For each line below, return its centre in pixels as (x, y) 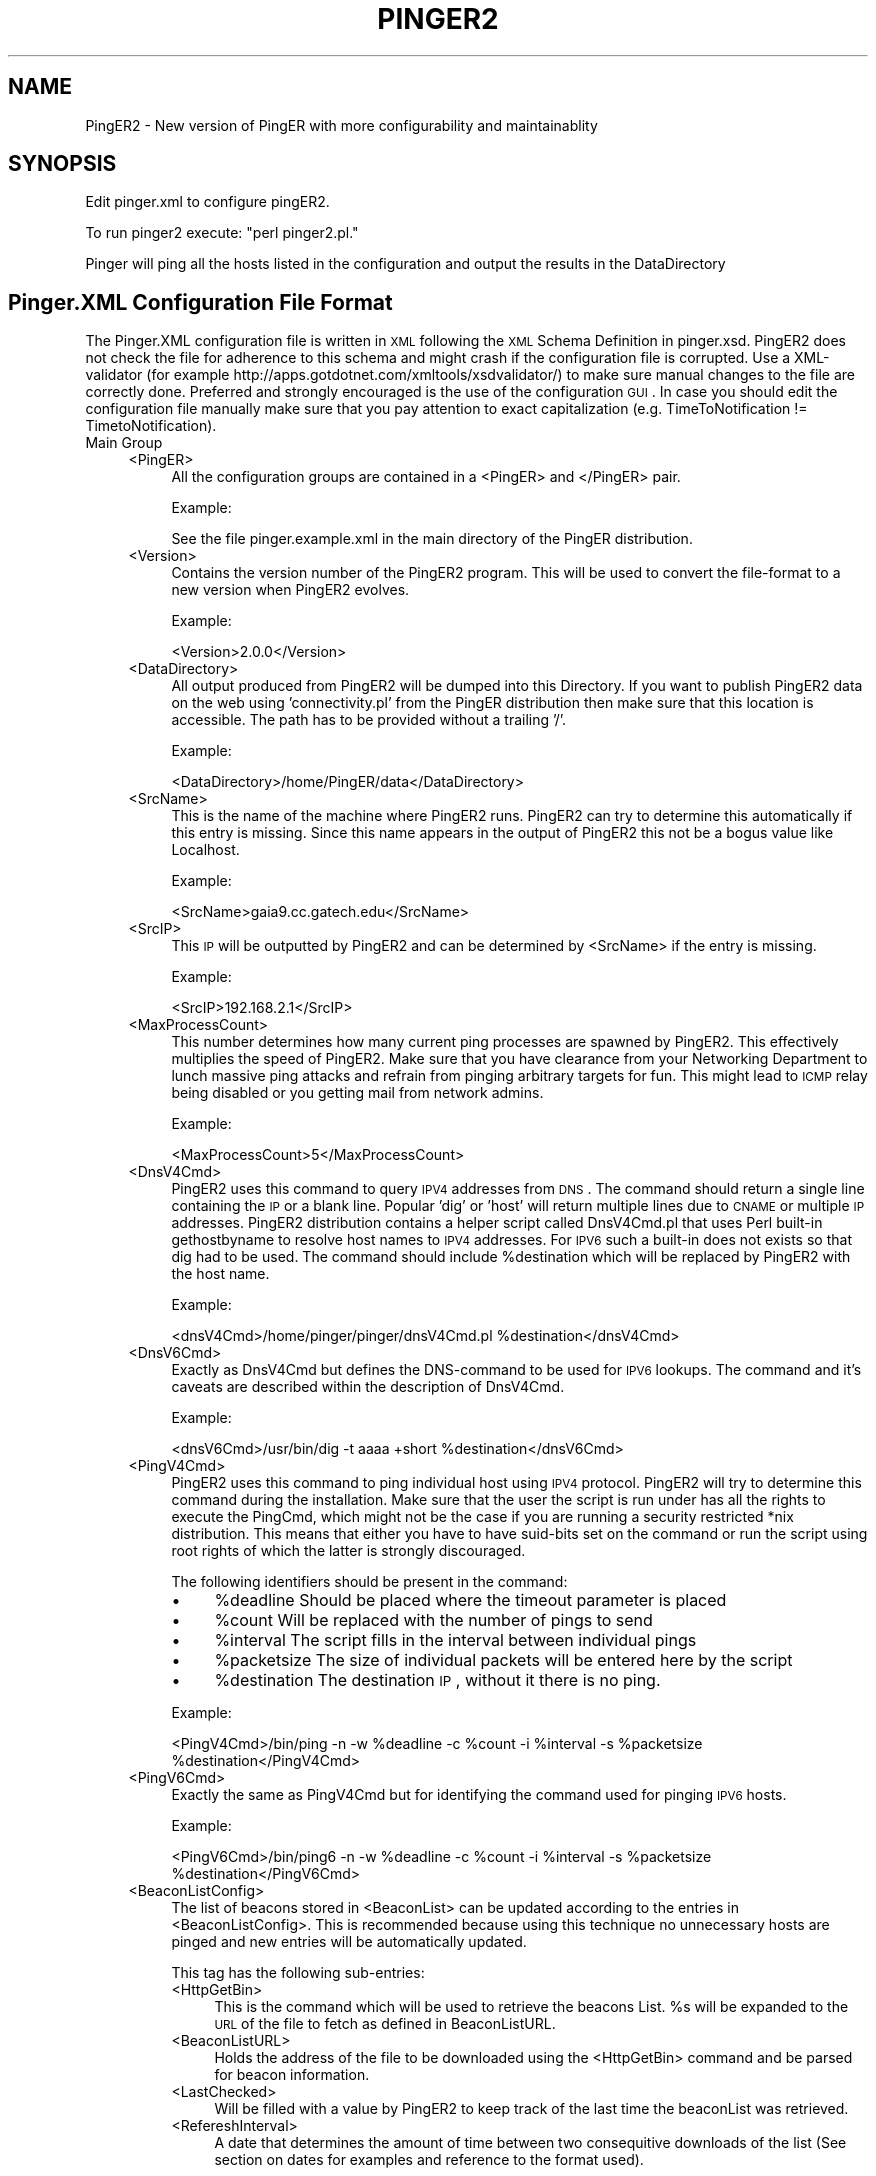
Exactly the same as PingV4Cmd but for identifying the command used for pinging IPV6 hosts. (479, 1795)
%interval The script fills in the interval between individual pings (455, 1640)
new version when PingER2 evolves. (290, 590)
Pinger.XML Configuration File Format (200, 302)
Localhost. (205, 850)
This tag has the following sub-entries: (298, 1973)
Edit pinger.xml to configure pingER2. (207, 202)
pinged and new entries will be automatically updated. (349, 1942)
